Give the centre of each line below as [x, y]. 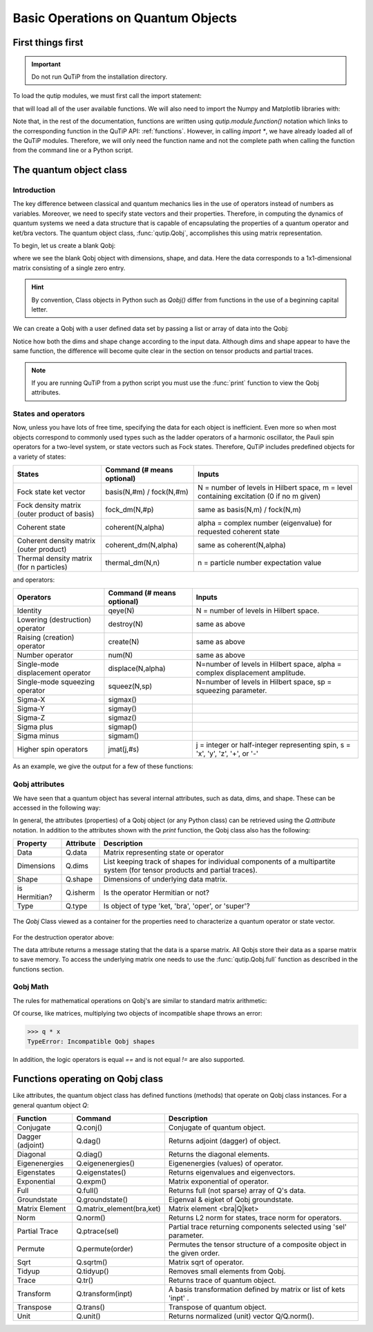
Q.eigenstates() [102, 1172]
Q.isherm [80, 893]
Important [46, 64]
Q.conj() [89, 1128]
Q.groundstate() [102, 1200]
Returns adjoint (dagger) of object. [224, 1141]
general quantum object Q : [51, 1105]
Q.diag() [89, 1154]
